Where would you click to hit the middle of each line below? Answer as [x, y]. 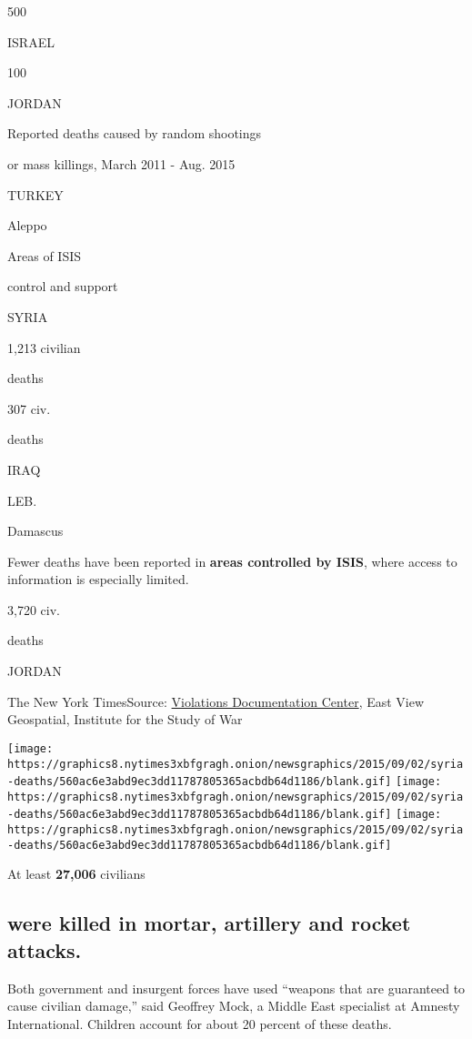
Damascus [35, 531]
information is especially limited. [98, 579]
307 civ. [29, 408]
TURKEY [35, 194]
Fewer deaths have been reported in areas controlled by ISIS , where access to [232, 561]
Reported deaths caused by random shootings [135, 133]
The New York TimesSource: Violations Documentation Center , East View [216, 701]
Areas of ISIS [45, 255]
